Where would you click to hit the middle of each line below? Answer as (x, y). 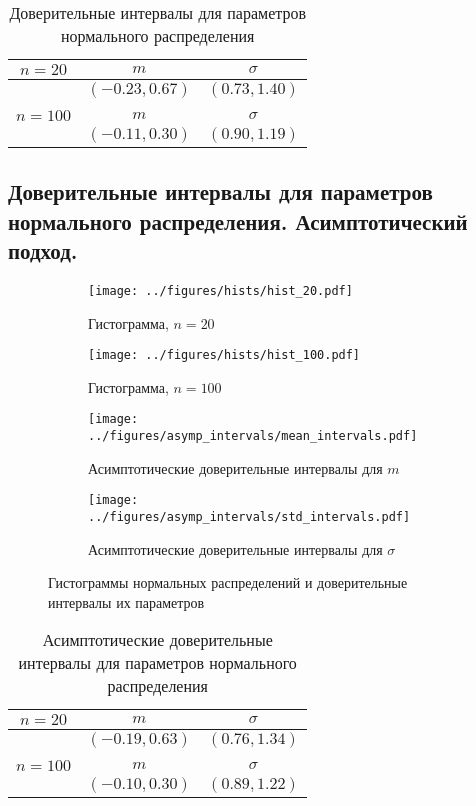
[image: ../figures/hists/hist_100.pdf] (224, 355)
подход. (43, 250)
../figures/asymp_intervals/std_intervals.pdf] (249, 517)
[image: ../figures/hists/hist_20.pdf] (220, 290)
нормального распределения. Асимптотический (238, 220)
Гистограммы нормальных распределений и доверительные (228, 582)
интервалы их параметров (126, 601)
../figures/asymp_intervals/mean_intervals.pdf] (253, 436)
